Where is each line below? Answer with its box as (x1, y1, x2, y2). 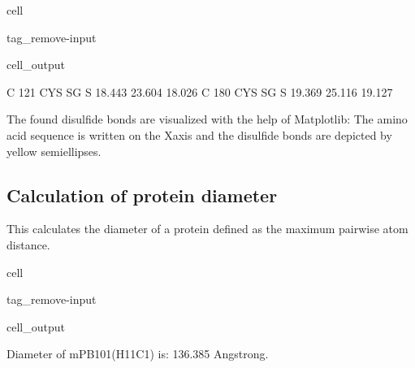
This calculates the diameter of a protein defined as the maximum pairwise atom (6, 220, 409, 237)
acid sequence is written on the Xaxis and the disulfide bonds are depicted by (6, 126, 392, 143)
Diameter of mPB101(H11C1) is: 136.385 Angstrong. (6, 345, 269, 362)
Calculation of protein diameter (6, 182, 278, 207)
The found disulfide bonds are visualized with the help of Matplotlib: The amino (6, 110, 408, 128)
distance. (6, 236, 50, 253)
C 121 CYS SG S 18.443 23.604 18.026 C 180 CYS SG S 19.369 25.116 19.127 (6, 83, 393, 100)
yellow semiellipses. (6, 142, 102, 159)
